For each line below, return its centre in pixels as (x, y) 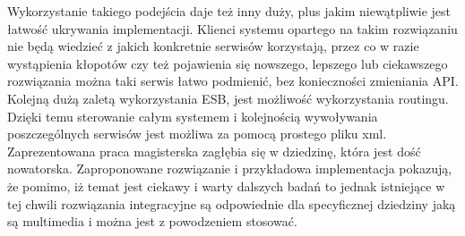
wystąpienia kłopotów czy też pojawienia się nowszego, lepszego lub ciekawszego (228, 63)
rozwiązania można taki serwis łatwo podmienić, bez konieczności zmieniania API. (233, 81)
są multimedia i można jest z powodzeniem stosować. (152, 221)
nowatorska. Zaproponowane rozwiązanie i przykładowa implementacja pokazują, (230, 169)
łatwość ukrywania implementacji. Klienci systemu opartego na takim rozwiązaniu (232, 28)
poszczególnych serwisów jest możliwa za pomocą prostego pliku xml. (197, 134)
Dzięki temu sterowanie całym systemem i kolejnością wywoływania (193, 116)
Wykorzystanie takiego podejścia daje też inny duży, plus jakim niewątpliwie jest (229, 11)
